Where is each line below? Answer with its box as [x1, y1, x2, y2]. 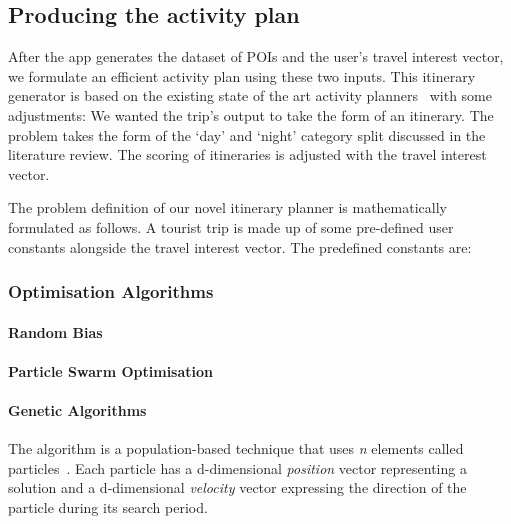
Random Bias [8, 321, 103, 342]
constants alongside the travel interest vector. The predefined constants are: [8, 236, 472, 257]
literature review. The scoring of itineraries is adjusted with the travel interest [8, 144, 487, 165]
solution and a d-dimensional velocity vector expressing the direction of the [8, 477, 467, 498]
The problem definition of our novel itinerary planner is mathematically [8, 197, 447, 218]
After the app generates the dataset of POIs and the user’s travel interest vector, [8, 46, 504, 67]
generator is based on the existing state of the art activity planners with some [8, 85, 492, 106]
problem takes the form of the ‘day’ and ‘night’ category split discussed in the [8, 124, 486, 145]
